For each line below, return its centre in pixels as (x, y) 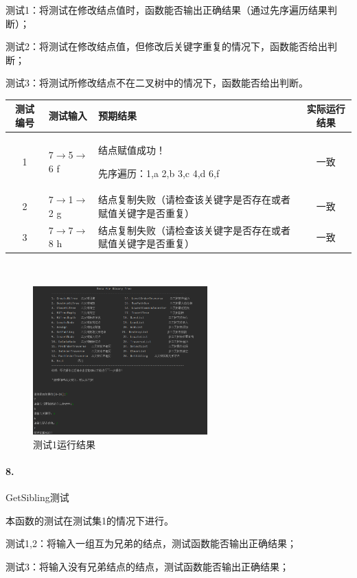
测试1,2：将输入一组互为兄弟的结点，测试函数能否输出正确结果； (151, 543)
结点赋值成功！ (132, 149)
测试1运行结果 (64, 444)
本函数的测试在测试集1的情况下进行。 (90, 520)
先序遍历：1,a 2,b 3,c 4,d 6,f (159, 173)
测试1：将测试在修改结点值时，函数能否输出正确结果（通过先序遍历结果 (166, 10)
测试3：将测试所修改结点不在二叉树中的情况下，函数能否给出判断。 (157, 83)
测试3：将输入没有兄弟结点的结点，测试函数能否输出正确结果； (147, 567)
